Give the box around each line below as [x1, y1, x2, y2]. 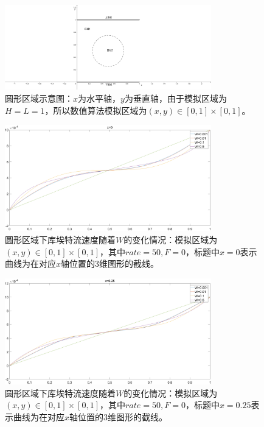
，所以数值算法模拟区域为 [44, 104, 147, 116]
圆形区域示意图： [5, 92, 73, 105]
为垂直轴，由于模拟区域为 [124, 92, 227, 105]
